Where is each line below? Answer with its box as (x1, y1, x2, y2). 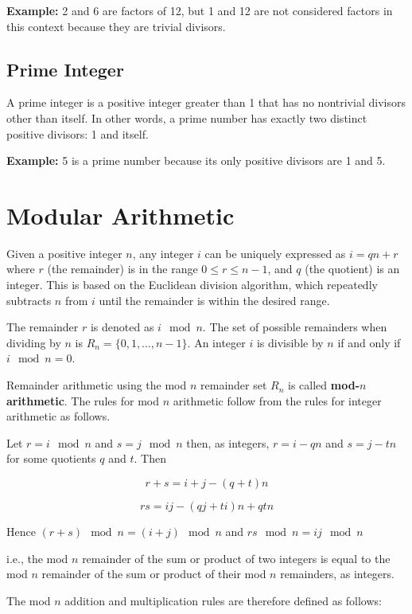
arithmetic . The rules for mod (6, 392, 159, 409)
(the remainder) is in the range (47, 260, 198, 277)
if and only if (337, 334, 401, 350)
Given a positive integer (6, 244, 122, 261)
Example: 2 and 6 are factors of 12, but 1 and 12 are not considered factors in (6, 2, 393, 18)
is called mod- (288, 377, 360, 393)
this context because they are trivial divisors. (6, 18, 226, 34)
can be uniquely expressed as (204, 244, 346, 261)
